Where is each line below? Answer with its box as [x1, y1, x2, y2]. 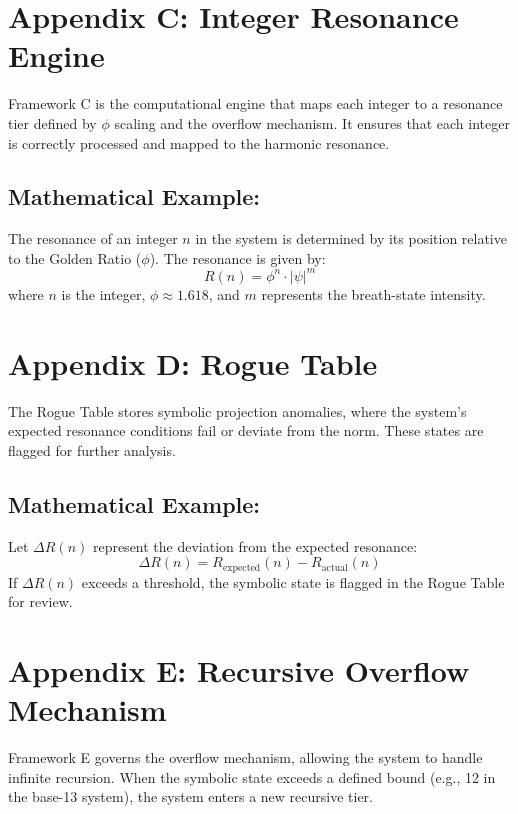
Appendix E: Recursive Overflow [8, 650, 470, 691]
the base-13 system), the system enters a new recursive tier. [8, 786, 373, 807]
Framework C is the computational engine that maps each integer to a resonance [8, 93, 503, 114]
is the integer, [61, 283, 146, 304]
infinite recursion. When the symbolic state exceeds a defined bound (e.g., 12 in [8, 766, 496, 787]
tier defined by [8, 112, 97, 133]
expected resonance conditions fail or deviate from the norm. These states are [8, 420, 484, 441]
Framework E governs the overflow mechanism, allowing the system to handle [8, 747, 483, 768]
